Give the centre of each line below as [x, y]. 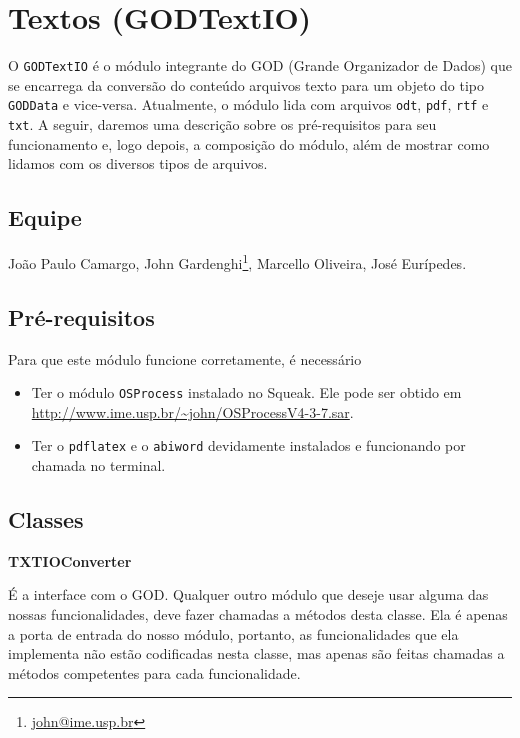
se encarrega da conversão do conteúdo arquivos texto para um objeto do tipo [246, 84]
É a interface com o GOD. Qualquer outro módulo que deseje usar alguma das [248, 594]
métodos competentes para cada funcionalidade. [154, 672]
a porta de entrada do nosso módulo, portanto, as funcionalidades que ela [233, 633]
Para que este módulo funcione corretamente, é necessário [185, 358]
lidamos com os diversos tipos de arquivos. [138, 163]
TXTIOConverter [70, 560]
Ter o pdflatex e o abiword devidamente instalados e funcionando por [248, 445]
